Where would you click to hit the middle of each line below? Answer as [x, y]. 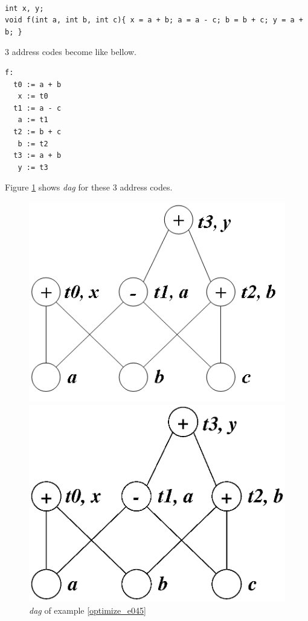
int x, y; [24, 8]
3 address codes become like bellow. [71, 52]
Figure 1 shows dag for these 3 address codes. [89, 187]
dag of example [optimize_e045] [88, 610]
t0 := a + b [37, 84]
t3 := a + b [37, 156]
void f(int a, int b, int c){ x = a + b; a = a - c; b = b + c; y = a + [154, 20]
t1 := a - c [37, 108]
